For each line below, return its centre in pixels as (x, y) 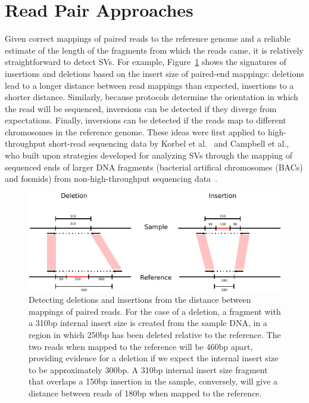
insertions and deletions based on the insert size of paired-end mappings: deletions (154, 73)
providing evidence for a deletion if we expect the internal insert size (154, 358)
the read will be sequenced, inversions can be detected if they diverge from (141, 108)
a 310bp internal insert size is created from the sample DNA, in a (148, 323)
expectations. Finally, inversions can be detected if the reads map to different (146, 120)
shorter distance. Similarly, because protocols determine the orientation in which (152, 97)
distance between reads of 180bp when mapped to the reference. (145, 393)
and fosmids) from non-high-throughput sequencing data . (111, 179)
